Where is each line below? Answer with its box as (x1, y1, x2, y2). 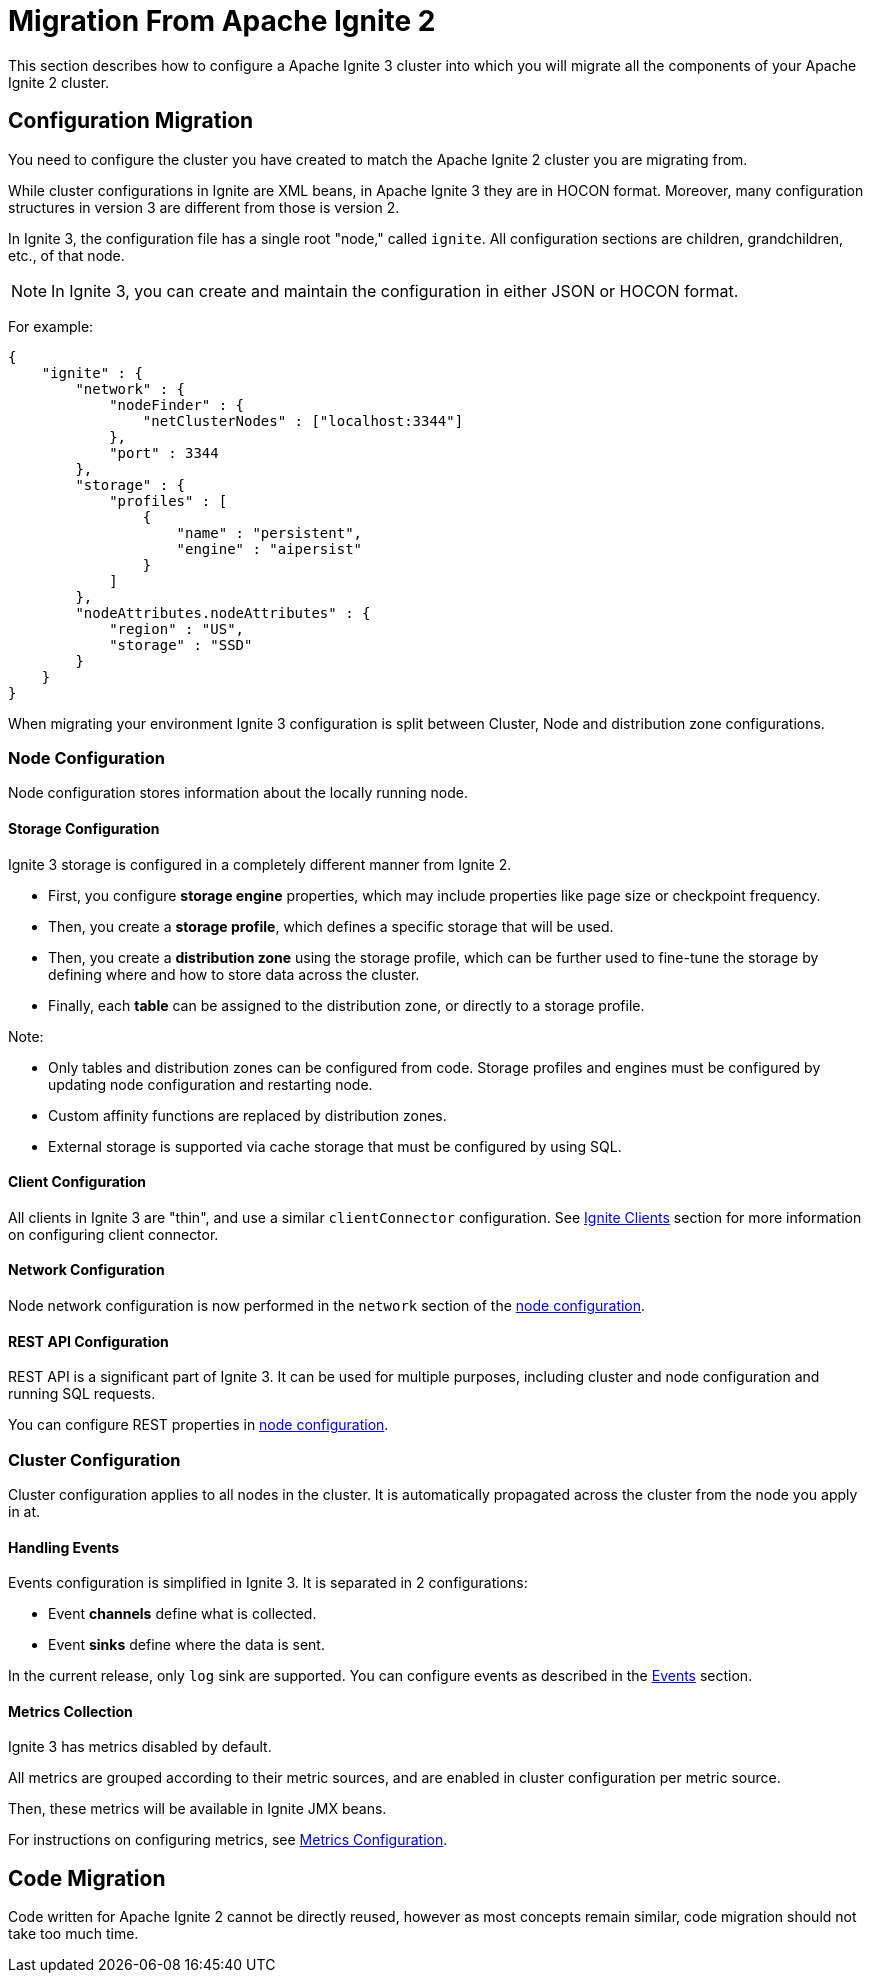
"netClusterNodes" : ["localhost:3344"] (142, 412, 464, 429)
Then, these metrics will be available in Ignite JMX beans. (8, 1800, 387, 1818)
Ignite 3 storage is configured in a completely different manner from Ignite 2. (8, 855, 512, 873)
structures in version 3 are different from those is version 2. (8, 198, 400, 216)
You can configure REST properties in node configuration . (8, 1416, 389, 1434)
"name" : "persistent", (176, 524, 363, 541)
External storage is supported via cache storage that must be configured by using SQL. (48, 1137, 622, 1155)
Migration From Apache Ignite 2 (8, 4, 436, 38)
